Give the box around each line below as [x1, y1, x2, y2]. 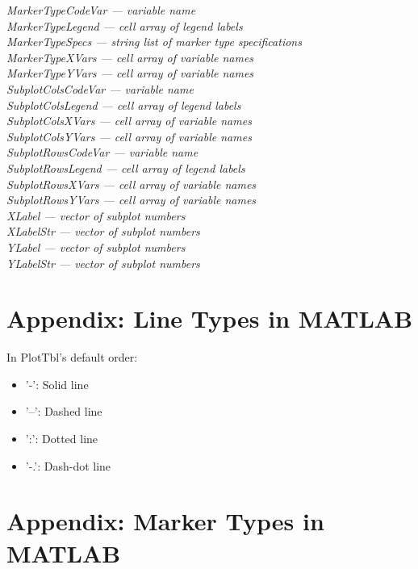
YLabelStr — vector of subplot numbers [6, 254, 200, 271]
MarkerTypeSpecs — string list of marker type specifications [6, 33, 302, 50]
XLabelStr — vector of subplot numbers [6, 223, 200, 240]
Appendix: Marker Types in [6, 504, 324, 538]
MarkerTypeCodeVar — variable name [6, 2, 196, 18]
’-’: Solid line [25, 375, 89, 392]
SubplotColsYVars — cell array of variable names [6, 128, 252, 144]
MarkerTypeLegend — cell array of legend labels [6, 17, 243, 34]
